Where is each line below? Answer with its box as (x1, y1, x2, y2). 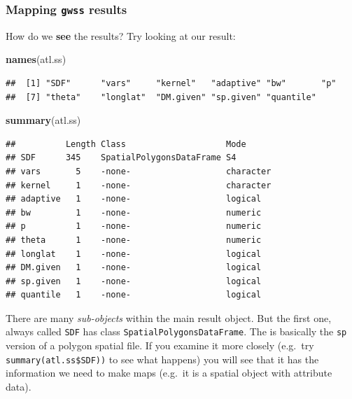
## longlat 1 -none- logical (6, 248, 262, 259)
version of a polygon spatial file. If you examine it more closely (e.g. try (6, 338, 314, 353)
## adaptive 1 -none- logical (6, 194, 262, 204)
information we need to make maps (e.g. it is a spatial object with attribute (6, 365, 332, 380)
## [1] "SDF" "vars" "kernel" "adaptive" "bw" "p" (6, 78, 337, 88)
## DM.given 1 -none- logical (6, 262, 262, 273)
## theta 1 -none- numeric (6, 234, 262, 245)
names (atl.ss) (6, 52, 66, 66)
